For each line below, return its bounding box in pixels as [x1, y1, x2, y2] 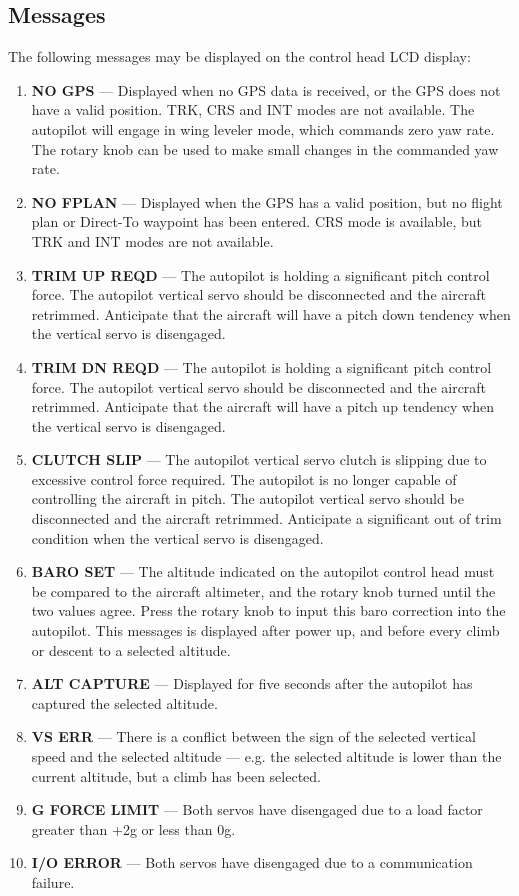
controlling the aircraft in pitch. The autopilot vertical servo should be [31, 488, 464, 509]
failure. [31, 871, 75, 892]
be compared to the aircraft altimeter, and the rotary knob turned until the [31, 580, 496, 601]
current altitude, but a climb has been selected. [31, 765, 321, 786]
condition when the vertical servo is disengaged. [31, 527, 324, 548]
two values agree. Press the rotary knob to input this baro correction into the [31, 600, 506, 621]
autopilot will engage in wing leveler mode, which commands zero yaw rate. [31, 118, 495, 139]
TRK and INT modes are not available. [31, 230, 274, 251]
